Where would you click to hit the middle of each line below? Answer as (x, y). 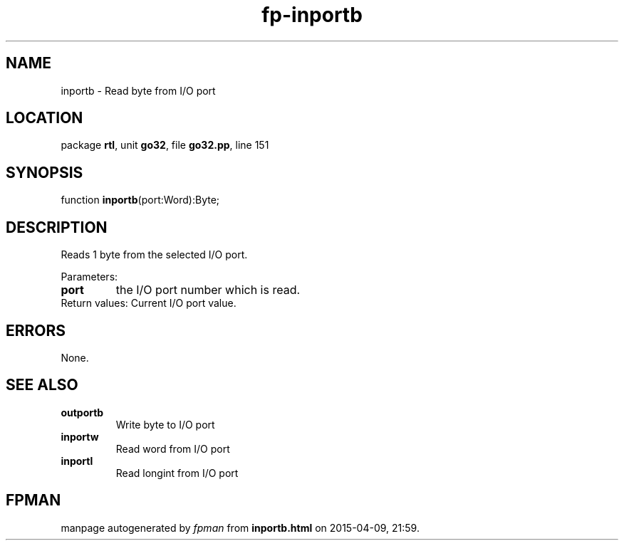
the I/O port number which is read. (208, 290)
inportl (77, 461)
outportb (82, 412)
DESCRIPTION (57, 227)
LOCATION (45, 118)
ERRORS (36, 330)
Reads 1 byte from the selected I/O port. (154, 255)
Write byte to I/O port (165, 424)
